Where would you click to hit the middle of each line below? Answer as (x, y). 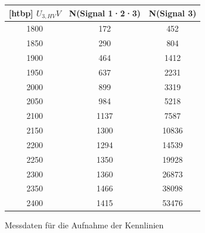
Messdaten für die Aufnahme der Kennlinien (84, 225)
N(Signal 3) (173, 13)
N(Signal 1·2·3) (105, 13)
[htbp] (21, 13)
